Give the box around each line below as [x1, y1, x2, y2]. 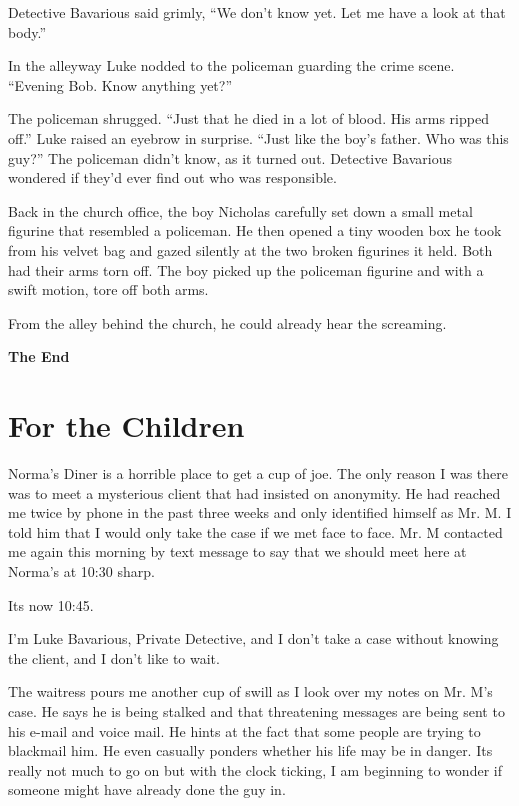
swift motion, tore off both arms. [8, 279, 209, 300]
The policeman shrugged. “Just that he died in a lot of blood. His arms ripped [8, 108, 489, 129]
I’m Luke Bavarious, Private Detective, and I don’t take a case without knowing [8, 628, 499, 649]
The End [8, 346, 70, 367]
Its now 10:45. [8, 594, 94, 615]
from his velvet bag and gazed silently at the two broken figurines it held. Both [8, 239, 493, 260]
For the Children [8, 405, 245, 446]
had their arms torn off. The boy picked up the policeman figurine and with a [8, 259, 484, 280]
